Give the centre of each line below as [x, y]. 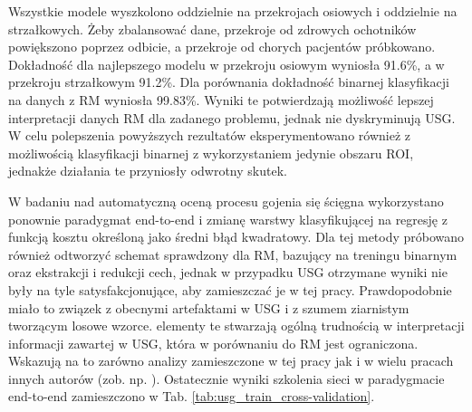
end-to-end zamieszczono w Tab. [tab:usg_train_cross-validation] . [192, 396]
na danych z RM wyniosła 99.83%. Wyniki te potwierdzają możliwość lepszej [221, 99]
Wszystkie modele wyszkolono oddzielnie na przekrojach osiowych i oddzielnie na [233, 11]
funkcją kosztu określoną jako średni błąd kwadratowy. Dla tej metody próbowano [236, 237]
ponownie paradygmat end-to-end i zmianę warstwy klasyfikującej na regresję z [228, 219]
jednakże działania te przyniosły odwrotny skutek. [148, 171]
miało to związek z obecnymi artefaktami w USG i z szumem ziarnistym [209, 307]
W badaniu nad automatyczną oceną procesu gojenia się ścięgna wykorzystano [226, 201]
